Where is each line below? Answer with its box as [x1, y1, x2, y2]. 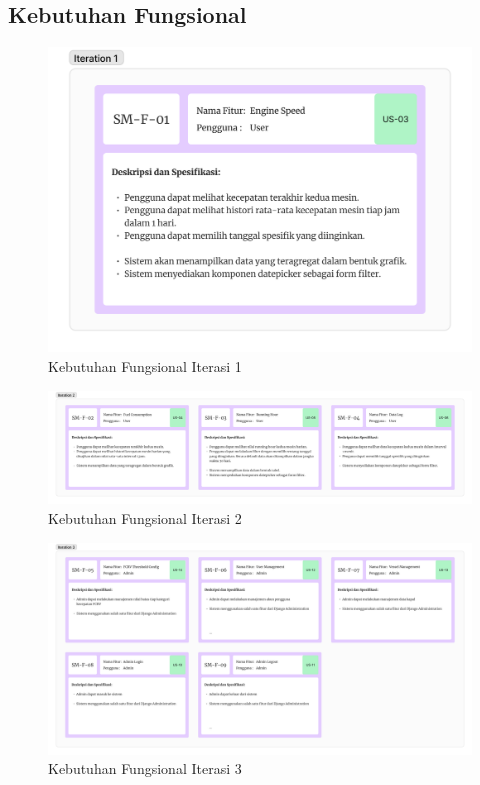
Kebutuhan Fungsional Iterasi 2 [48, 508, 242, 528]
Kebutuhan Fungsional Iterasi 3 [48, 758, 242, 779]
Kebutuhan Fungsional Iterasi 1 [48, 355, 242, 376]
